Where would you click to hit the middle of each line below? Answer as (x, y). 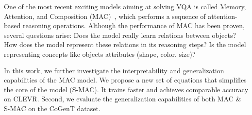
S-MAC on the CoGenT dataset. (52, 108)
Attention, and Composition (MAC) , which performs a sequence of (105, 16)
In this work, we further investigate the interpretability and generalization (114, 70)
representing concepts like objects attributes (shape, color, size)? (100, 54)
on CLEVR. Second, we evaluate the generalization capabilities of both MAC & (123, 99)
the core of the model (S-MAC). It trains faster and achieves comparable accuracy (126, 89)
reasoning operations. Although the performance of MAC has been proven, (134, 25)
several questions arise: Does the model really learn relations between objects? (120, 35)
